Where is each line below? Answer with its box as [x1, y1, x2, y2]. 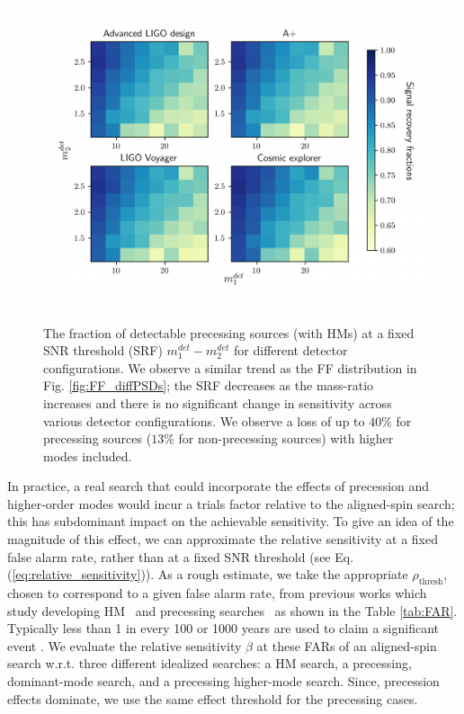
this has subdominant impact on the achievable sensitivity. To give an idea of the [7, 512, 454, 531]
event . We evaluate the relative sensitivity [7, 636, 242, 655]
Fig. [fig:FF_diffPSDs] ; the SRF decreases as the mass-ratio [43, 376, 374, 395]
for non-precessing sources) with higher [178, 429, 394, 448]
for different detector [234, 341, 348, 360]
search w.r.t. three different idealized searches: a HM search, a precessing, [7, 654, 412, 673]
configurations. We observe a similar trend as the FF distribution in [43, 358, 417, 377]
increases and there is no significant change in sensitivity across [43, 393, 392, 412]
